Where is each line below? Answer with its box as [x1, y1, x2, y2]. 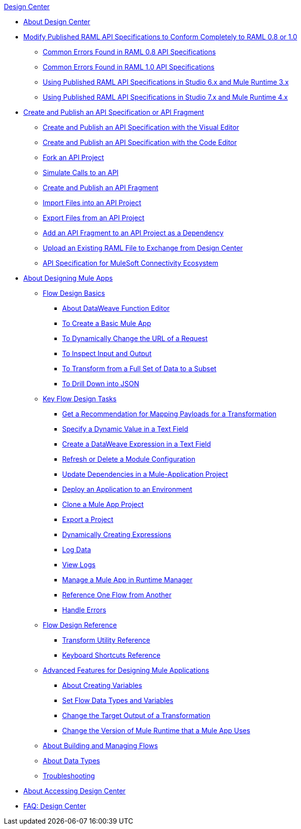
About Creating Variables [62, 681, 142, 689]
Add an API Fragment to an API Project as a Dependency [43, 229, 224, 237]
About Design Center [23, 18, 90, 26]
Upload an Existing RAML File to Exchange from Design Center [43, 244, 243, 252]
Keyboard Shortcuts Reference [62, 651, 161, 659]
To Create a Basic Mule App [62, 319, 151, 327]
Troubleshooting [43, 772, 95, 780]
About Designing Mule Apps [23, 274, 113, 282]
